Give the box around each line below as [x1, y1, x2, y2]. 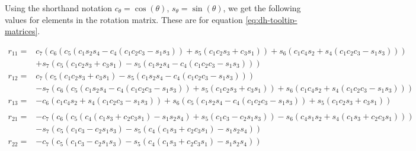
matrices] [5, 25, 38, 37]
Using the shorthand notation [5, 2, 113, 14]
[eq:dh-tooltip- [245, 13, 297, 25]
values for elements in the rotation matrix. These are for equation [5, 13, 243, 25]
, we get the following [223, 2, 301, 14]
